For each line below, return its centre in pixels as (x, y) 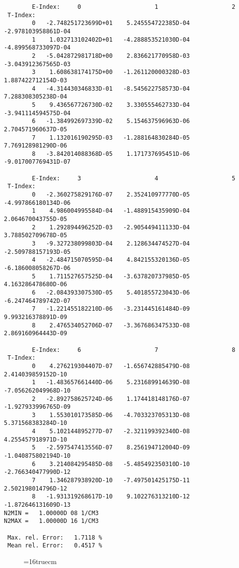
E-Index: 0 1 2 (134, 7)
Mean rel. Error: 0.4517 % (55, 546)
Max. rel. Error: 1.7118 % (55, 537)
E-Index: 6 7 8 (134, 350)
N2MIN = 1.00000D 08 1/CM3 (51, 513)
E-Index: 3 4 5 (134, 178)
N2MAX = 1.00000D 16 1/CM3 (51, 521)
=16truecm (40, 561)
